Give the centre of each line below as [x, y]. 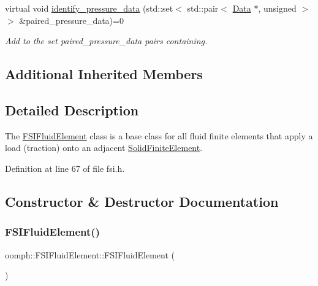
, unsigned [277, 8]
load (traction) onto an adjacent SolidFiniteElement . [104, 148]
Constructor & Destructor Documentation [142, 201]
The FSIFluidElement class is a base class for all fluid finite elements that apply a [159, 135]
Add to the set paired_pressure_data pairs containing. [106, 41]
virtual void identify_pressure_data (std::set [89, 8]
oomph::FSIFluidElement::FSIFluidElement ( [90, 254]
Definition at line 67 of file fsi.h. [65, 168]
